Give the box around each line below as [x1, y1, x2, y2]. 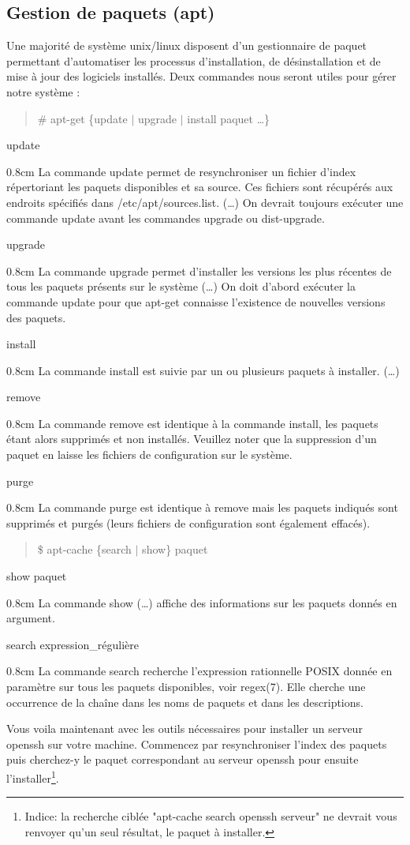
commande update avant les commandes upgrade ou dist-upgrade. [6, 209, 325, 226]
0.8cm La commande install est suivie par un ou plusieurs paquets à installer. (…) [6, 362, 400, 378]
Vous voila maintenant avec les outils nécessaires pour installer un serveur [6, 720, 363, 737]
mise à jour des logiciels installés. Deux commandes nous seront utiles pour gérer [6, 68, 397, 84]
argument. [6, 610, 55, 626]
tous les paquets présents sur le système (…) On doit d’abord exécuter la [6, 278, 356, 295]
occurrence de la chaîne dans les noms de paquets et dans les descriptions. [6, 693, 363, 710]
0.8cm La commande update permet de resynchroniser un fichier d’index [6, 163, 356, 179]
